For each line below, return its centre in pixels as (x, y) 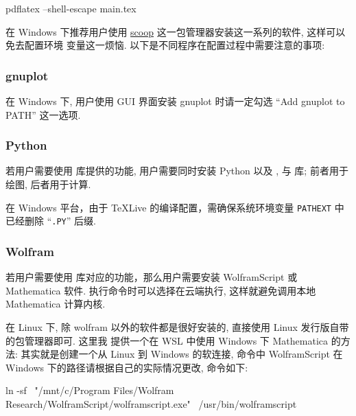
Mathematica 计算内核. (56, 304)
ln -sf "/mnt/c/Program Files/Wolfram (90, 390)
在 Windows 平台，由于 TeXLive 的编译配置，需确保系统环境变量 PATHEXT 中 (175, 207)
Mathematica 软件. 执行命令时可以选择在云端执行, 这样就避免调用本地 (161, 290)
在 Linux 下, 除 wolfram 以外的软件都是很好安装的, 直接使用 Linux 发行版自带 (177, 326)
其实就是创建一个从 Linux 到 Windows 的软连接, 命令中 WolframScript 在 (182, 354)
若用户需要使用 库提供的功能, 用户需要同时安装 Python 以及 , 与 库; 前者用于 (177, 171)
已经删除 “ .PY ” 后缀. (51, 221)
